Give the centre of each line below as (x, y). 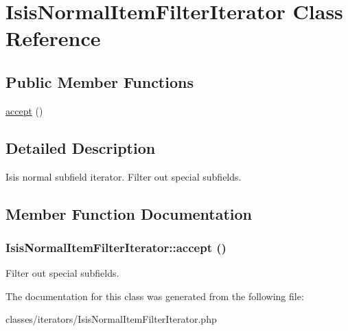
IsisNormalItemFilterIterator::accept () (116, 247)
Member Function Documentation (129, 213)
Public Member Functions (100, 81)
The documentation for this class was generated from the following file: (155, 296)
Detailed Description (81, 147)
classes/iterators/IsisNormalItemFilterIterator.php (111, 319)
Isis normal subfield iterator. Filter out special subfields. (124, 176)
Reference (53, 38)
